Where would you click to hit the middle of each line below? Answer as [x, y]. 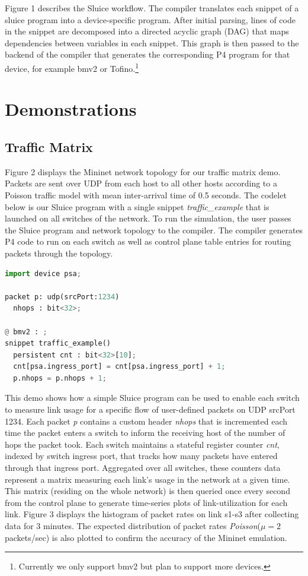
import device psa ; [43, 273]
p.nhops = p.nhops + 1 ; [60, 378]
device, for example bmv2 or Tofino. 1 [72, 67]
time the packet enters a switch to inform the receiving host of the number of [145, 433]
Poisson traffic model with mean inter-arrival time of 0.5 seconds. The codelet [146, 194]
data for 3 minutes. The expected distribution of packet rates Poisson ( [133, 526]
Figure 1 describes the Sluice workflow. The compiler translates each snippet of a [152, 8]
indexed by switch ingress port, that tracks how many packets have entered [141, 456]
